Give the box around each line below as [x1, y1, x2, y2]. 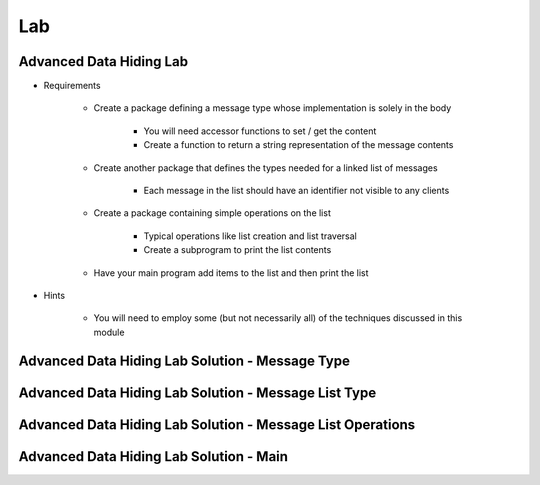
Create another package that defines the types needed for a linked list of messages [93, 161, 439, 174]
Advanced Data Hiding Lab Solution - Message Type [18, 352, 350, 369]
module [93, 326, 125, 338]
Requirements [43, 80, 101, 92]
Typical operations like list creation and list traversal [143, 230, 357, 242]
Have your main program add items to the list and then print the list [93, 266, 369, 279]
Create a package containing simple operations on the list [93, 207, 332, 219]
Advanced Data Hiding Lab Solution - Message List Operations [18, 416, 416, 433]
